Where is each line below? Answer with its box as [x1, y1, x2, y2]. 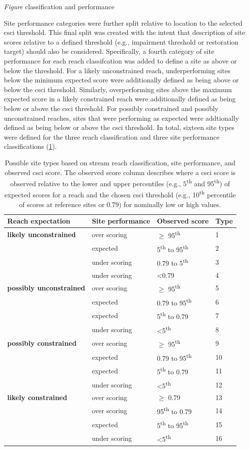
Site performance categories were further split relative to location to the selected [4, 17, 243, 28]
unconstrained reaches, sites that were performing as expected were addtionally [4, 112, 239, 123]
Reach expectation [7, 216, 70, 226]
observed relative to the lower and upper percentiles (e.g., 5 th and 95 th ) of [10, 177, 230, 188]
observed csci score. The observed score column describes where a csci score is [4, 167, 236, 177]
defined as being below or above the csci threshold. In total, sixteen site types [4, 122, 234, 132]
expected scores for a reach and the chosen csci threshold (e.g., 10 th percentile [4, 188, 236, 199]
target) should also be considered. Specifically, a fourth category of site [4, 46, 215, 56]
